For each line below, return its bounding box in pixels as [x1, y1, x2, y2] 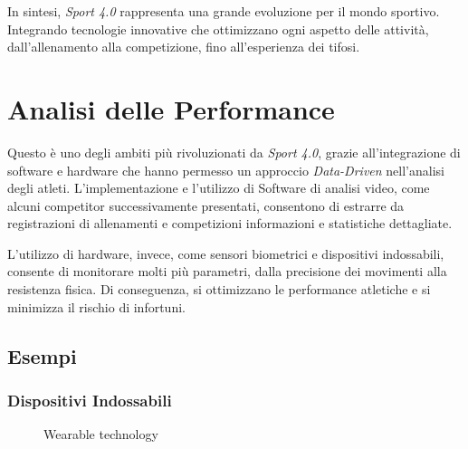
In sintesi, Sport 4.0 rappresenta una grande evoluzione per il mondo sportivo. [7, 2, 440, 20]
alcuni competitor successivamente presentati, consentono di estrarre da [7, 196, 405, 215]
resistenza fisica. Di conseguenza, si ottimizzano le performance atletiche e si [7, 280, 431, 299]
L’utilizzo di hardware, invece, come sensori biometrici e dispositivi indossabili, [7, 244, 444, 263]
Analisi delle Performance [7, 90, 335, 127]
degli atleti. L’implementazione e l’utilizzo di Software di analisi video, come [7, 178, 430, 197]
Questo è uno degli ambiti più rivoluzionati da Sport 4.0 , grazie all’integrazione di [7, 142, 461, 161]
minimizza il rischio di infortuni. [7, 297, 186, 316]
